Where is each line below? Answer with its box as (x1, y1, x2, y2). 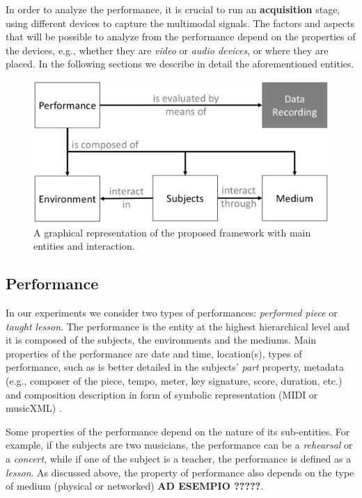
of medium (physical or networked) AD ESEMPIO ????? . (6, 479, 264, 493)
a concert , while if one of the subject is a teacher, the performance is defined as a (6, 451, 352, 466)
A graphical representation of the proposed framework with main (33, 225, 311, 239)
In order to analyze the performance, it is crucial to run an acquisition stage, (6, 2, 340, 16)
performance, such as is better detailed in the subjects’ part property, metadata (6, 360, 344, 374)
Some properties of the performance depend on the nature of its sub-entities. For (6, 424, 350, 438)
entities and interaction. (33, 239, 135, 253)
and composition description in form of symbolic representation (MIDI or (6, 387, 318, 401)
